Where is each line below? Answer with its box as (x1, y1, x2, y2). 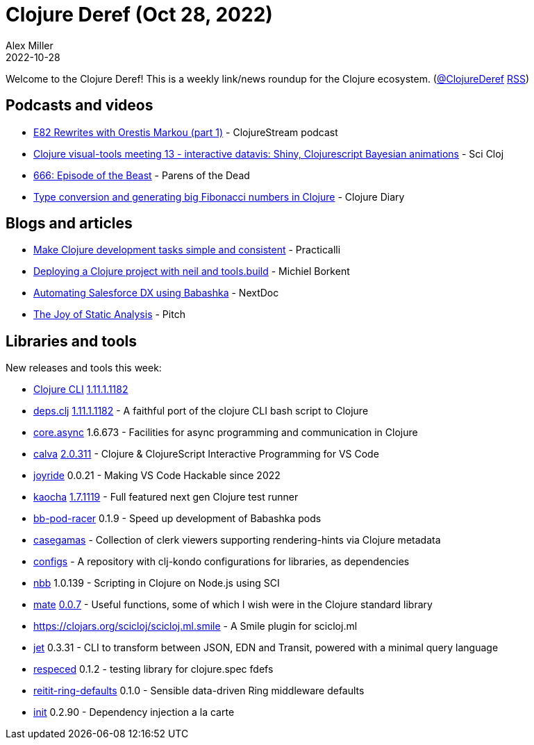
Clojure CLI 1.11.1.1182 (33, 383, 128, 396)
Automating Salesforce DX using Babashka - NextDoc (33, 287, 279, 299)
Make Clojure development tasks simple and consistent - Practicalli (33, 244, 341, 256)
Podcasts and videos (6, 97, 153, 115)
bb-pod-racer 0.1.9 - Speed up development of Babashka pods (33, 512, 322, 525)
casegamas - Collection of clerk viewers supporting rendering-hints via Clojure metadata (33, 534, 441, 546)
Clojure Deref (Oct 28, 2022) (6, 3, 273, 26)
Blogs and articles (6, 215, 133, 233)
